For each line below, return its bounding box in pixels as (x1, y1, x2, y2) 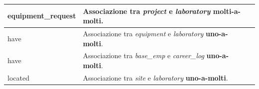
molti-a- (213, 5, 241, 16)
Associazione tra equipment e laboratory (83, 28, 204, 38)
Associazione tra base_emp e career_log (83, 50, 204, 61)
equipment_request (7, 10, 76, 21)
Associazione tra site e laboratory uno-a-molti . (83, 72, 228, 83)
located (7, 72, 29, 83)
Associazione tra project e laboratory (83, 5, 211, 16)
